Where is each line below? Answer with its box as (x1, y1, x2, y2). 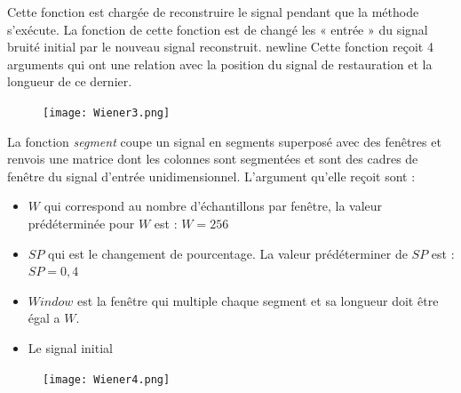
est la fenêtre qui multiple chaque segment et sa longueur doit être (77, 291, 439, 309)
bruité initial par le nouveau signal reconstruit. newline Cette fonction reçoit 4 (7, 37, 433, 56)
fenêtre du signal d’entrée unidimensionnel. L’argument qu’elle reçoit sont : (7, 166, 416, 185)
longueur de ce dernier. (7, 72, 132, 91)
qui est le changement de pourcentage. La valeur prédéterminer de (48, 244, 408, 262)
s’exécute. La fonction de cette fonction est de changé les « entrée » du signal (7, 20, 428, 38)
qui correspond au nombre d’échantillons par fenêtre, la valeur (44, 196, 383, 215)
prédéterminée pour (28, 214, 135, 232)
